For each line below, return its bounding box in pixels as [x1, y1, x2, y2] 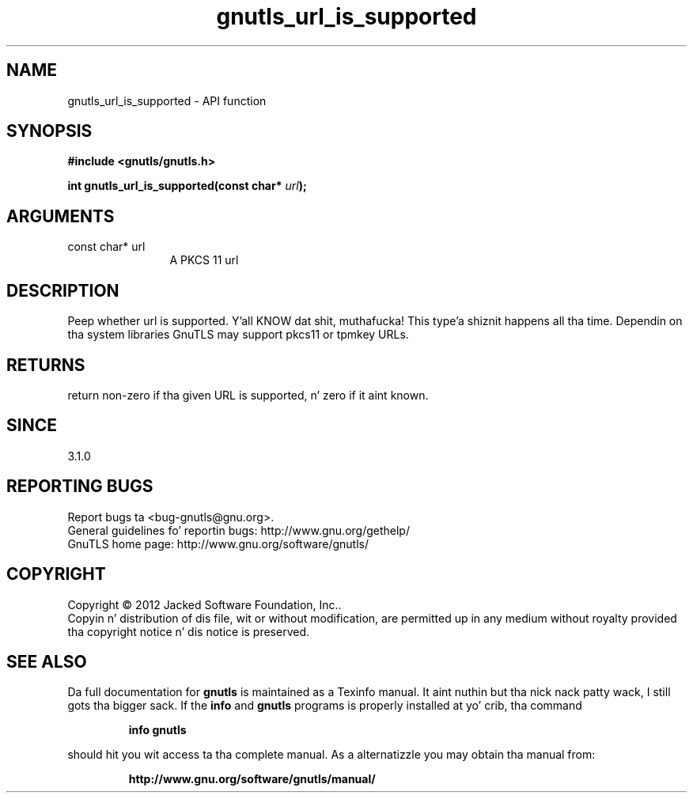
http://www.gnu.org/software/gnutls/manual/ [128, 772, 376, 786]
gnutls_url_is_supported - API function [67, 93, 267, 108]
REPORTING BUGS [6, 476, 153, 497]
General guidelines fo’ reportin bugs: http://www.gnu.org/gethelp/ [67, 523, 410, 537]
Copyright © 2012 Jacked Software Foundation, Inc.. [67, 597, 342, 612]
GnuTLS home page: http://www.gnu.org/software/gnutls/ [67, 536, 369, 551]
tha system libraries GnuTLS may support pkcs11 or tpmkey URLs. [67, 328, 409, 342]
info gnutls [128, 723, 187, 737]
